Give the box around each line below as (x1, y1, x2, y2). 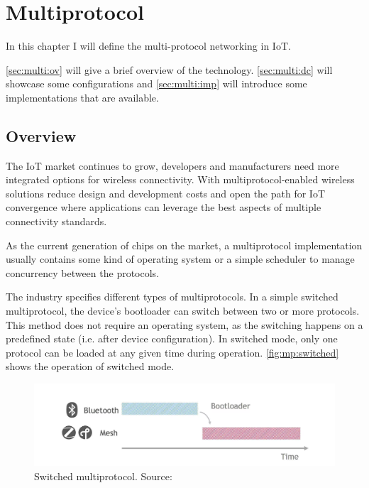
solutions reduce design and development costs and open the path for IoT (6, 185, 326, 200)
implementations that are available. (6, 90, 159, 104)
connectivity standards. (6, 214, 107, 229)
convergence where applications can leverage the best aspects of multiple (6, 200, 321, 215)
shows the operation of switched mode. (6, 359, 175, 374)
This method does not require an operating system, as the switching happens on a (6, 317, 363, 332)
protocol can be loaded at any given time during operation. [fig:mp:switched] (6, 345, 339, 359)
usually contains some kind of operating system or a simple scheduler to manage (6, 251, 355, 266)
